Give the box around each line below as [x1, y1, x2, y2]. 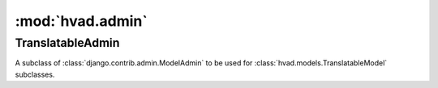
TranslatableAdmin [15, 36, 120, 50]
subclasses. [15, 69, 55, 79]
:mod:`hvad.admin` [15, 12, 148, 30]
